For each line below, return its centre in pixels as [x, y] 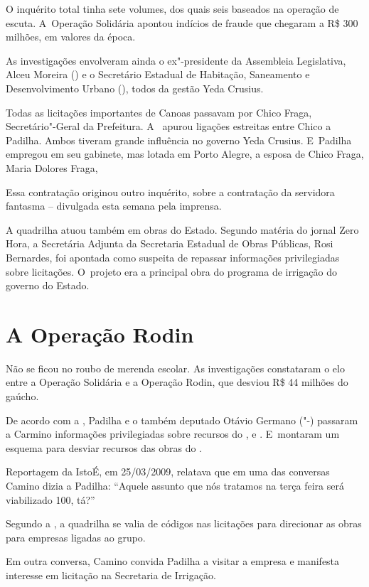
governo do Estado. [48, 285]
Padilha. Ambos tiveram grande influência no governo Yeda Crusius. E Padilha [179, 140]
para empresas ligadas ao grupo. [76, 537]
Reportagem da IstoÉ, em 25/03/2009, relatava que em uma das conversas [168, 472]
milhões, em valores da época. [71, 37]
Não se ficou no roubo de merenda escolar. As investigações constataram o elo [175, 368]
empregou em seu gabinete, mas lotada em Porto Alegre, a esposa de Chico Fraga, [185, 154]
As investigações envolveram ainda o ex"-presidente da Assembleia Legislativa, [176, 60]
